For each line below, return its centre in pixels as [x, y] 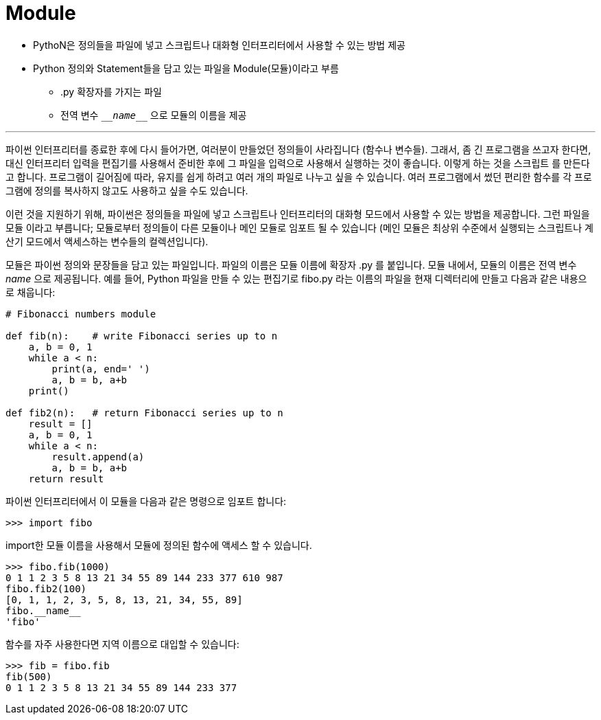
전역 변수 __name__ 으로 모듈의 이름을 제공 [154, 115]
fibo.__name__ [43, 610]
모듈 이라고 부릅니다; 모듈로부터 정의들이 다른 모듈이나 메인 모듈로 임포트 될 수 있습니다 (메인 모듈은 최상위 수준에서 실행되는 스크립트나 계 [299, 227]
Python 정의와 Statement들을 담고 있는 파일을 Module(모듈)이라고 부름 [186, 68]
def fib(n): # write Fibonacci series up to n [142, 336]
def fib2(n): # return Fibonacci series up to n [144, 413]
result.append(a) [98, 457]
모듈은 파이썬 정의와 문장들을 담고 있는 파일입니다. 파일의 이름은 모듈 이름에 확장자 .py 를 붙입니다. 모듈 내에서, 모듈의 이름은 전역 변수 [291, 265]
